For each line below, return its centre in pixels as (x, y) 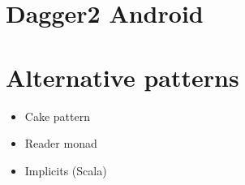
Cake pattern (57, 116)
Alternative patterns (122, 77)
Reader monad (61, 143)
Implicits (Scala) (66, 170)
